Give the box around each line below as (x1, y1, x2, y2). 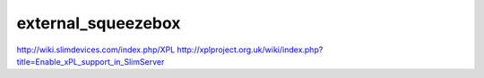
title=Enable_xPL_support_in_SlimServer (16, 56, 165, 66)
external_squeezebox (16, 13, 181, 33)
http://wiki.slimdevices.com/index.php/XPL (16, 44, 176, 55)
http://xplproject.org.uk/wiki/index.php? (177, 44, 324, 55)
